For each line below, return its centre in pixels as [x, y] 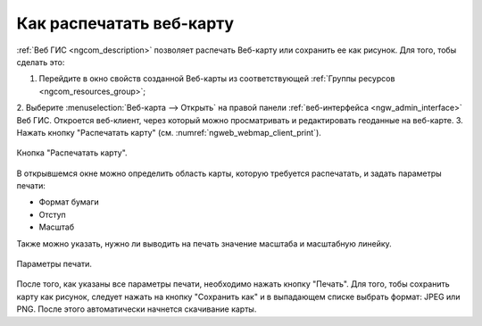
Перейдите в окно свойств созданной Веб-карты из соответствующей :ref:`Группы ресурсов [217, 79]
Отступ [52, 214]
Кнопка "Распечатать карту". [72, 153]
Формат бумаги [69, 202]
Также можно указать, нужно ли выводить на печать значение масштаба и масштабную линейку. [204, 243]
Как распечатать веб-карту [125, 23]
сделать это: [41, 62]
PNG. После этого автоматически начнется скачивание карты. [137, 309]
